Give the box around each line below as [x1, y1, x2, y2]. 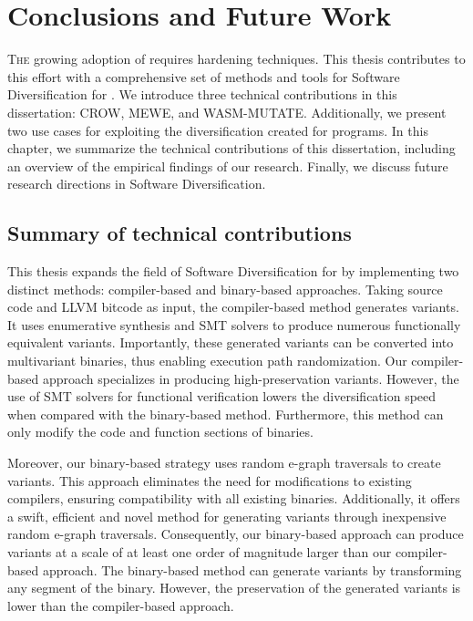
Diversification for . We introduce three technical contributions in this [7, 85, 397, 104]
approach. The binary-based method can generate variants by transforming [42, 560, 462, 579]
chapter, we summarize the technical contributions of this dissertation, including [7, 139, 456, 158]
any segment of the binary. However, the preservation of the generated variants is [7, 578, 461, 597]
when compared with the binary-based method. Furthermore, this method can [7, 404, 444, 423]
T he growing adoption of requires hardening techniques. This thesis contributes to [7, 49, 466, 68]
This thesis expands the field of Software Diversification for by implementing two [7, 262, 459, 281]
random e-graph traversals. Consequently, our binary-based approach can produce [7, 524, 464, 543]
